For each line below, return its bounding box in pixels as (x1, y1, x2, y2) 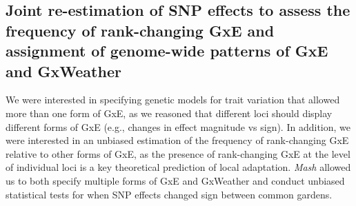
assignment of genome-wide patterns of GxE (6, 40, 328, 61)
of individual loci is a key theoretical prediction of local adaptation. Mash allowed (6, 160, 351, 174)
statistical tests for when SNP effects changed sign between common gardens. (6, 187, 333, 201)
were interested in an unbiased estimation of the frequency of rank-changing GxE (6, 133, 349, 147)
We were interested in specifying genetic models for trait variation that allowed (6, 92, 340, 107)
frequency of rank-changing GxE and (6, 19, 275, 41)
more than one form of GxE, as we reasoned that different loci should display (6, 105, 333, 120)
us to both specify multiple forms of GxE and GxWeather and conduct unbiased (6, 173, 345, 187)
